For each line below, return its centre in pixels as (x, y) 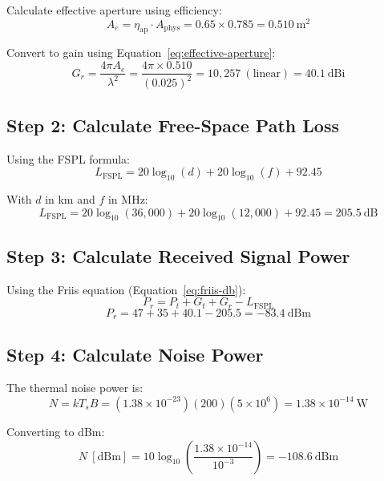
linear (267, 73)
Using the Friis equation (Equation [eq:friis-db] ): (126, 289)
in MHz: (128, 199)
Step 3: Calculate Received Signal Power (178, 255)
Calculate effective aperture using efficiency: (114, 10)
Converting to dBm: (56, 431)
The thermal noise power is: (75, 388)
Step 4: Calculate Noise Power (135, 354)
